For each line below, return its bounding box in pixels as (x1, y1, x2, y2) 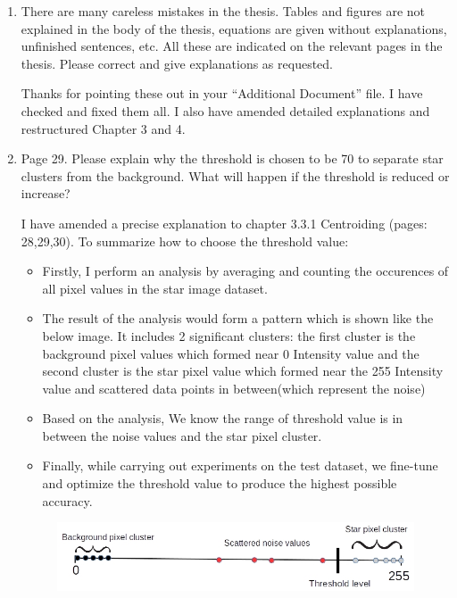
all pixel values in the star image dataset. (42, 278, 268, 297)
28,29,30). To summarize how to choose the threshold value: (21, 231, 349, 250)
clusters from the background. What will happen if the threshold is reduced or (21, 166, 450, 185)
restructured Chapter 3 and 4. (21, 119, 186, 137)
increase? (21, 184, 71, 203)
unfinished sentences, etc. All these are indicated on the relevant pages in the (21, 37, 443, 55)
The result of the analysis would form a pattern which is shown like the (42, 309, 434, 328)
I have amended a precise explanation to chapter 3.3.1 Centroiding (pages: (21, 213, 428, 232)
